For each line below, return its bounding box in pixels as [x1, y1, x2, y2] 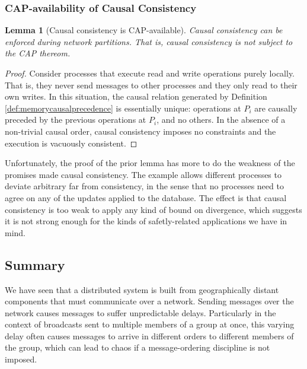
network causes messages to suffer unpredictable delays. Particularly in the [5, 306, 276, 319]
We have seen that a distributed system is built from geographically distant [5, 283, 279, 295]
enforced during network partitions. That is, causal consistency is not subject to [5, 35, 293, 47]
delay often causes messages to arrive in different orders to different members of [5, 329, 294, 342]
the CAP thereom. [5, 47, 71, 59]
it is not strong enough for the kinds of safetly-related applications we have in [5, 215, 287, 227]
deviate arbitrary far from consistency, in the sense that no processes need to [5, 180, 284, 192]
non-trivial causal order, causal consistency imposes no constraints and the [5, 125, 276, 137]
